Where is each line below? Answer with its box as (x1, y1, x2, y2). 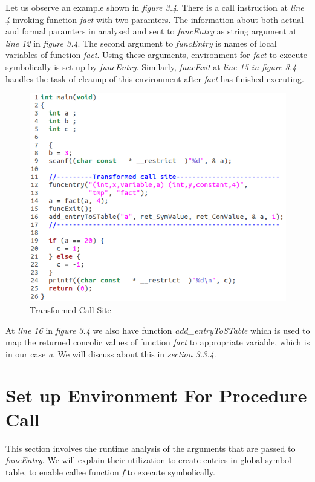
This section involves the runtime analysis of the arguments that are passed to (5, 441, 296, 454)
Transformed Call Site (30, 303, 111, 316)
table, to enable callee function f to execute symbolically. (5, 465, 215, 478)
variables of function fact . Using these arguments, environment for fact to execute (5, 48, 307, 61)
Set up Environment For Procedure (5, 383, 307, 408)
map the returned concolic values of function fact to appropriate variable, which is (5, 336, 310, 348)
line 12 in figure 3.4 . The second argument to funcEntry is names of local (5, 36, 277, 49)
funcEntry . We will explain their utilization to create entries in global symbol (5, 454, 291, 466)
